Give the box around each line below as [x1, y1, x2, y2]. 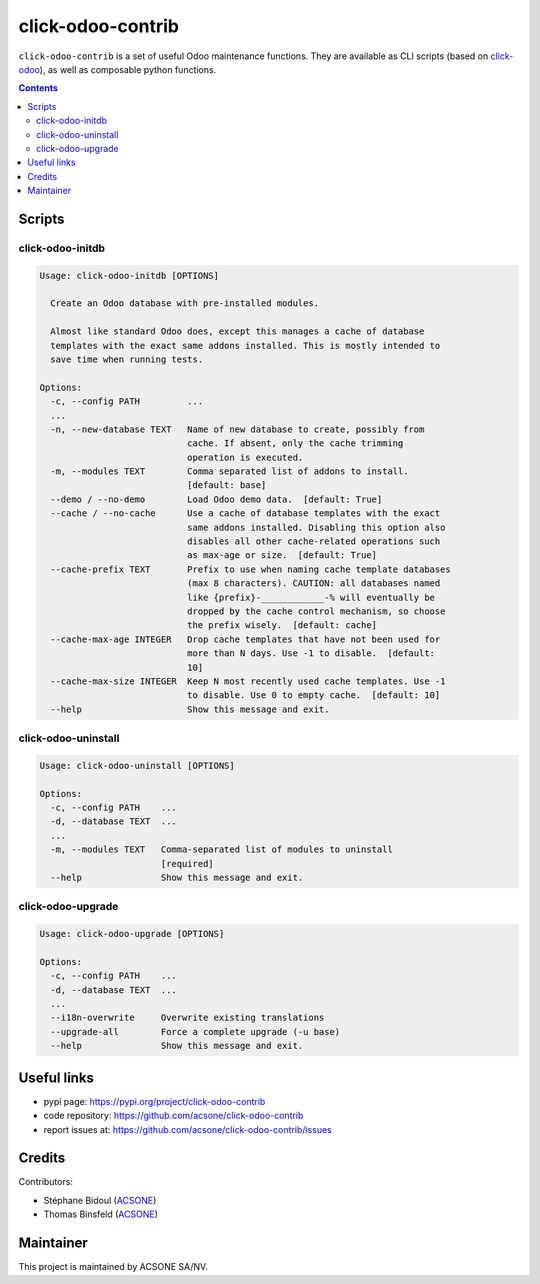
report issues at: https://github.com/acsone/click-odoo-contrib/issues [43, 1123, 332, 1135]
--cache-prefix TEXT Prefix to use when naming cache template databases [50, 563, 452, 575]
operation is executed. [186, 451, 304, 463]
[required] [160, 858, 214, 869]
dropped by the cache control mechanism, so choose [186, 606, 446, 617]
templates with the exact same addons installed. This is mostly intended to [50, 340, 441, 351]
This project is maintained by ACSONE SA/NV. [18, 1261, 209, 1273]
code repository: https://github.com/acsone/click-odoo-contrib [43, 1110, 304, 1122]
